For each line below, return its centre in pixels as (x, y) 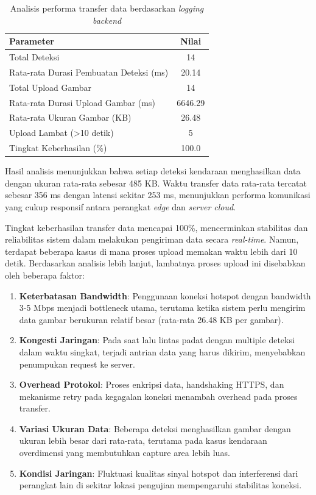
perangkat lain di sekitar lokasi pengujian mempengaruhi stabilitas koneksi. (160, 485)
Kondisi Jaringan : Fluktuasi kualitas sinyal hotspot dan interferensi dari (159, 473)
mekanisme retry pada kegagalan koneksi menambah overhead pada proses (158, 396)
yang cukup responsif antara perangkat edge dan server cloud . (121, 206)
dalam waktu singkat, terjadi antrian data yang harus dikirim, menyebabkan (162, 351)
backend (107, 20)
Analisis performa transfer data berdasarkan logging (107, 8)
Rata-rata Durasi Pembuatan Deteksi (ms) (89, 72)
